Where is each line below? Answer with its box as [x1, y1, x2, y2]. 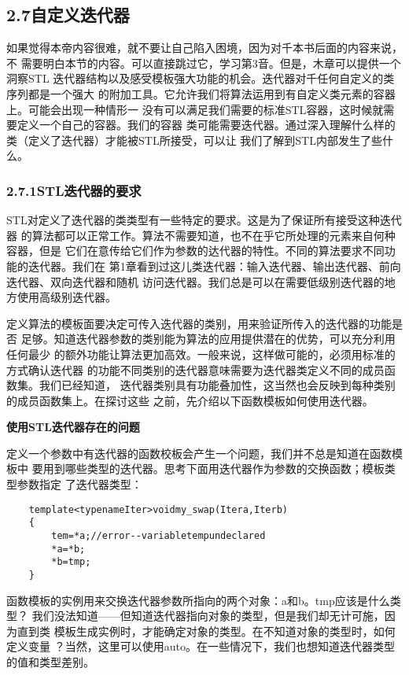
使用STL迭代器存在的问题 [6, 419, 140, 435]
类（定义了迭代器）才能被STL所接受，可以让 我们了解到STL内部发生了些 [6, 131, 382, 148]
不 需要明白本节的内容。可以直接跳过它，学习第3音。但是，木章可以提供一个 [6, 54, 401, 71]
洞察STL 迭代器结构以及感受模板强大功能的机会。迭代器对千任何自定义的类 [6, 70, 395, 87]
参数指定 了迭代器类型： [17, 476, 142, 492]
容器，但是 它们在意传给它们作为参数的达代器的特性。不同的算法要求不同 [6, 242, 385, 259]
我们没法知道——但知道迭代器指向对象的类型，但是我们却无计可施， [31, 607, 385, 624]
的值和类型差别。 [6, 653, 94, 669]
